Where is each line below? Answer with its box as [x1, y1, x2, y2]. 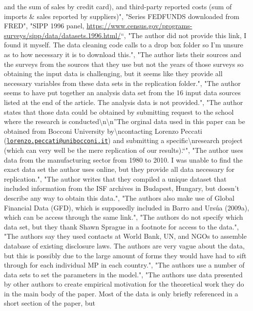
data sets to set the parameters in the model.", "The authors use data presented [4, 269, 243, 279]
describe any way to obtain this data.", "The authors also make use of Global [4, 192, 234, 203]
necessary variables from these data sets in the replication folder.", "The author [4, 78, 241, 88]
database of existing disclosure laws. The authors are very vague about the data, [4, 240, 245, 250]
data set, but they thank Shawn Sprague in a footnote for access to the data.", [4, 221, 239, 231]
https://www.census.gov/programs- [86, 21, 192, 31]
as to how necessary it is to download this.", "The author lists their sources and [4, 49, 242, 59]
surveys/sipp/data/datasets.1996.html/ [4, 30, 121, 40]
